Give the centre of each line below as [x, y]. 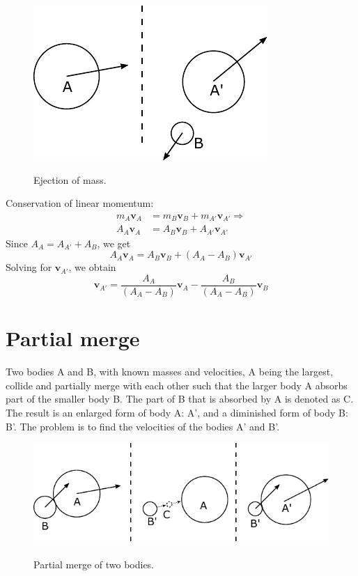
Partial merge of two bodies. [94, 564]
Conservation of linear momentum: [80, 203]
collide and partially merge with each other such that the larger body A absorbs [177, 385]
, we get [114, 243]
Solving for [29, 267]
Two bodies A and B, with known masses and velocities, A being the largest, [170, 372]
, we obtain [92, 267]
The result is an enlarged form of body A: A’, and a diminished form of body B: [177, 412]
